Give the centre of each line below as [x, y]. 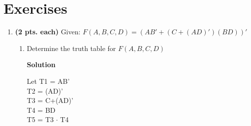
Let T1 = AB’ [48, 81]
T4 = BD [41, 110]
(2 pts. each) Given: [48, 32]
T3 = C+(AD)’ [50, 100]
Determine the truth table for [71, 48]
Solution [41, 64]
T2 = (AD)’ [45, 90]
